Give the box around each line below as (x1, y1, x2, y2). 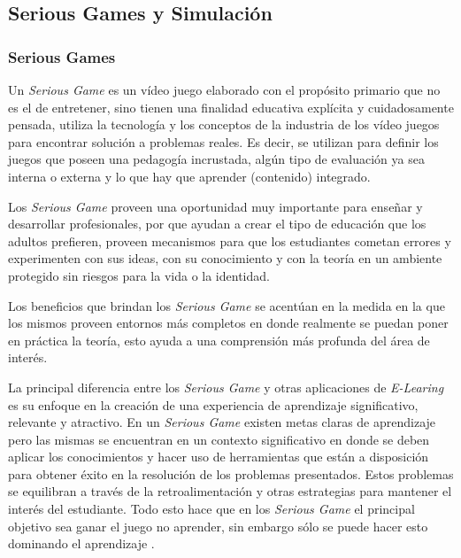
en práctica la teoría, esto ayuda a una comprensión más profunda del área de (8, 330, 430, 349)
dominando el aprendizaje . (8, 534, 155, 553)
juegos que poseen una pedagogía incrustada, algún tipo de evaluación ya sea (8, 150, 425, 168)
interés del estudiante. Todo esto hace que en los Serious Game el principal (8, 500, 415, 518)
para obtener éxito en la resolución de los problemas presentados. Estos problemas (8, 464, 454, 483)
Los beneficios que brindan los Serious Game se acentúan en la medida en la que (8, 296, 445, 314)
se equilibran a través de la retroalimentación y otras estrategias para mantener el (8, 482, 452, 500)
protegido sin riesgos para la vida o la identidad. (8, 266, 270, 284)
